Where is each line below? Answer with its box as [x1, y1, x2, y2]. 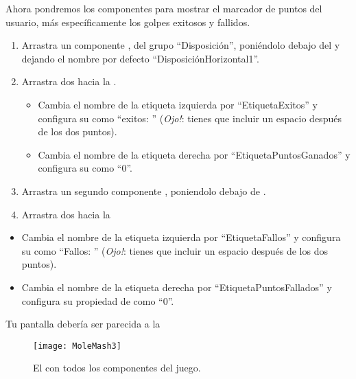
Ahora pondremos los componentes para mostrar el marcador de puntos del [5, 1, 322, 15]
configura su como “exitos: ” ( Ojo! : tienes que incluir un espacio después [38, 111, 342, 125]
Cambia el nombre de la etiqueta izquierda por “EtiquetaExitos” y [38, 97, 318, 111]
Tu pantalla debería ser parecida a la [5, 317, 161, 331]
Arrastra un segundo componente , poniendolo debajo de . [21, 183, 266, 198]
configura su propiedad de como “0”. [21, 293, 174, 308]
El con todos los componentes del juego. [33, 360, 201, 375]
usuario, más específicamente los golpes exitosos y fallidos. [5, 14, 250, 29]
